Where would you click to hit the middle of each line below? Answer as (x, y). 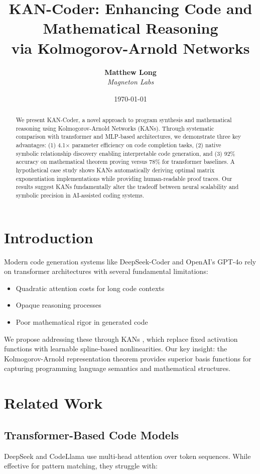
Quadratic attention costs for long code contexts (90, 288)
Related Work (53, 403)
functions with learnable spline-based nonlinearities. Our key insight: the (116, 349)
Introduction (49, 237)
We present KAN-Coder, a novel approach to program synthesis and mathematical (124, 120)
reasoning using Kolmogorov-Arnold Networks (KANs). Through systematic (115, 128)
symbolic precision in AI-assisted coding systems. (80, 195)
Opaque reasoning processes (58, 305)
